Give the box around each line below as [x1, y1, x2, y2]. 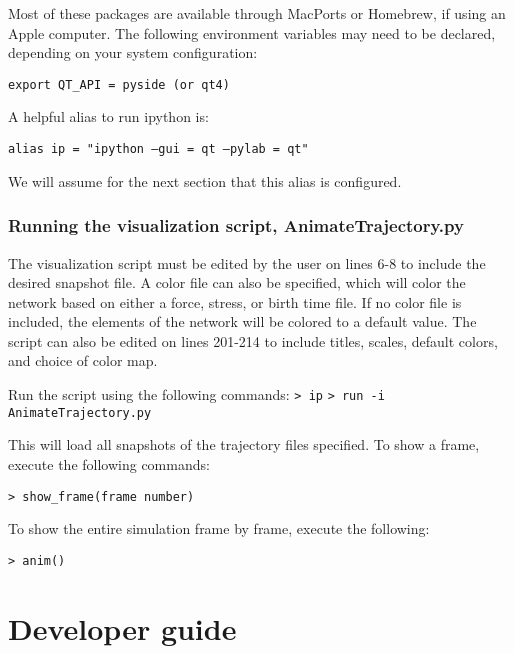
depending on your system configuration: [8, 42, 258, 63]
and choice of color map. [8, 350, 158, 371]
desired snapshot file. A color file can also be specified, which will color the [8, 272, 466, 293]
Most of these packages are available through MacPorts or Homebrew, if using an [8, 3, 506, 23]
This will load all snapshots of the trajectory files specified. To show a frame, [8, 434, 480, 455]
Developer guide [8, 607, 237, 648]
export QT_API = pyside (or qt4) [8, 77, 230, 92]
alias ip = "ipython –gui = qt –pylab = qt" [8, 142, 309, 157]
